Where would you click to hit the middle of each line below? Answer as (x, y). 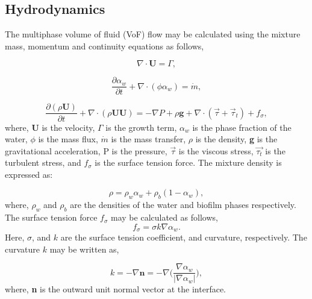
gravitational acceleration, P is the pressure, (86, 150)
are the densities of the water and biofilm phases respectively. (183, 205)
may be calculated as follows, (164, 217)
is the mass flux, (68, 139)
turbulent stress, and (43, 162)
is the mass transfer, (148, 139)
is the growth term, (141, 127)
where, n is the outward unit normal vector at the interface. (115, 289)
